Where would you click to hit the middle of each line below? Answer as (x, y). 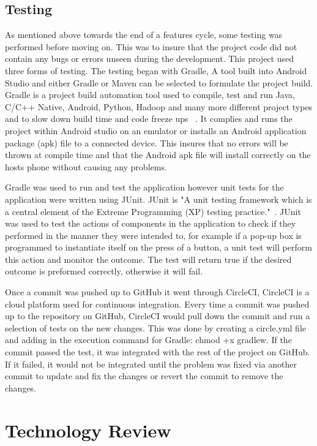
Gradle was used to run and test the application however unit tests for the (144, 187)
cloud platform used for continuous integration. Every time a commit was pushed (157, 304)
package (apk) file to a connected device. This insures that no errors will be (147, 142)
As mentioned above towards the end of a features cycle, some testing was (144, 35)
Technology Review (88, 430)
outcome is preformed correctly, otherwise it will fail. (104, 271)
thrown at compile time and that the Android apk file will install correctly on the (158, 155)
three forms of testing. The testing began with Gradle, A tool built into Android (156, 70)
